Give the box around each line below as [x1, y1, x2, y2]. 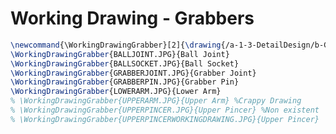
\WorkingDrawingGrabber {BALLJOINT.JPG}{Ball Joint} [10, 49, 230, 59]
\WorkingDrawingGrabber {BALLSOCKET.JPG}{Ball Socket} [10, 58, 240, 69]
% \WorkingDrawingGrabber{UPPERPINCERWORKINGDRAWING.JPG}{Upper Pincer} [10, 114, 320, 124]
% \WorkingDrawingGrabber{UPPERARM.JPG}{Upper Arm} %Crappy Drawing [10, 96, 302, 106]
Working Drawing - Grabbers [10, 7, 255, 30]
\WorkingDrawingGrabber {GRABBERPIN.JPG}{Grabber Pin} [10, 77, 240, 87]
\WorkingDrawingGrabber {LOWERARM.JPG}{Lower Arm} [10, 87, 222, 97]
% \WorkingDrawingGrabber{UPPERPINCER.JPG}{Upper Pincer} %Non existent [10, 105, 320, 116]
